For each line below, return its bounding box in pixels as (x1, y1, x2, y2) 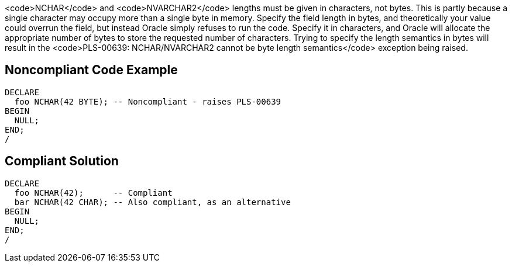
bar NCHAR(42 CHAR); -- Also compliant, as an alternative (14, 197, 291, 207)
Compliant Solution (5, 154, 119, 169)
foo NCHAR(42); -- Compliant (14, 188, 173, 197)
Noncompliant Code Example (5, 63, 178, 78)
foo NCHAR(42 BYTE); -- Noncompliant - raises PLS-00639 (14, 96, 281, 106)
